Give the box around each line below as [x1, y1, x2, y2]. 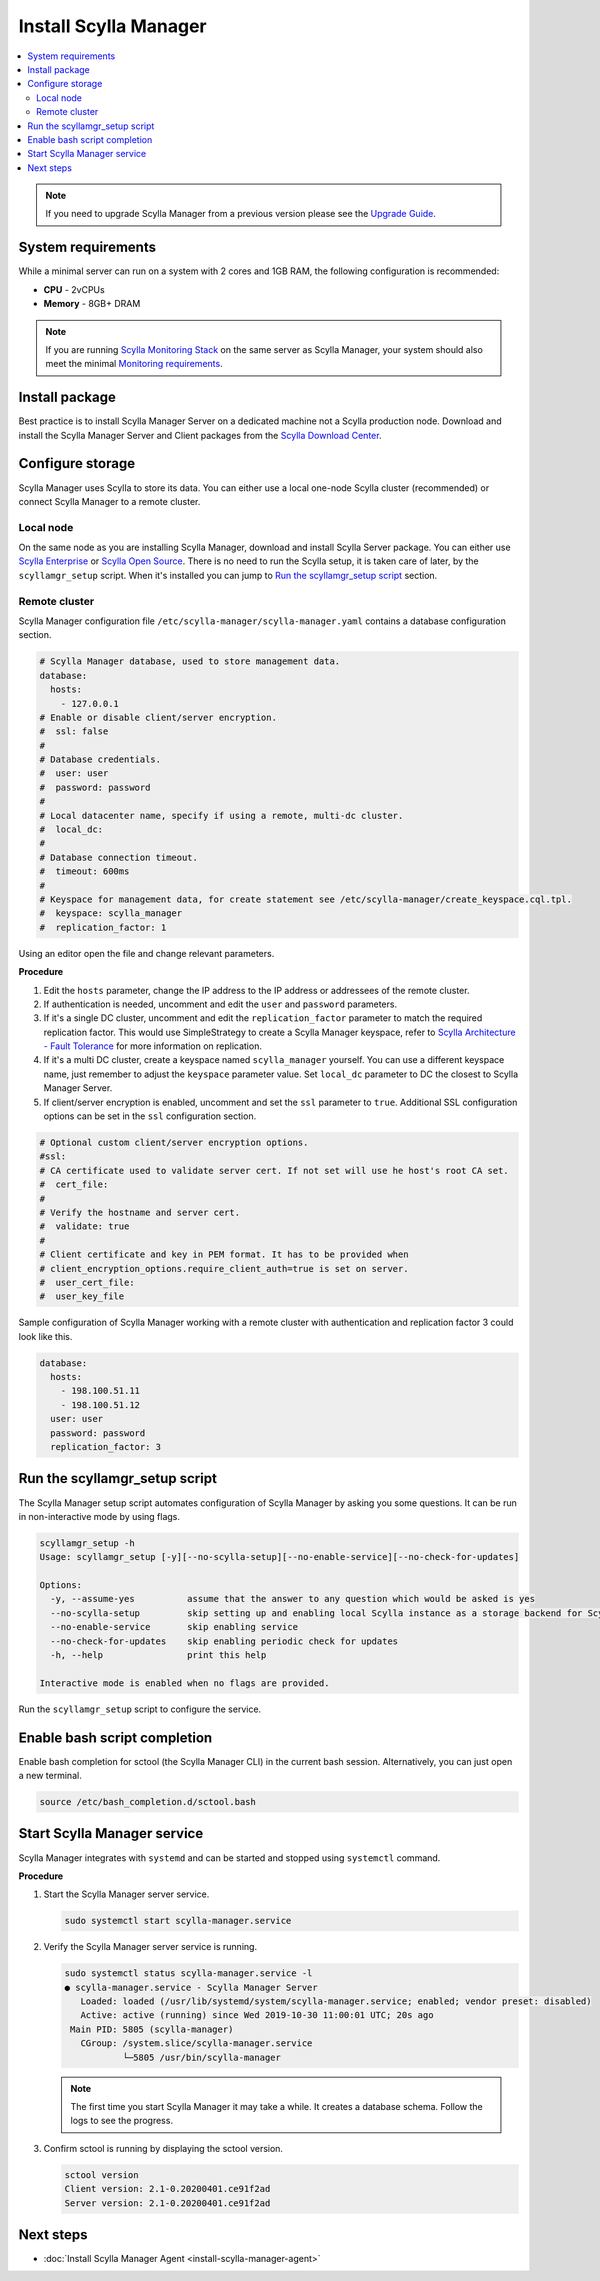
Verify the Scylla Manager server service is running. [43, 1941, 258, 1953]
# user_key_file [39, 1291, 125, 1302]
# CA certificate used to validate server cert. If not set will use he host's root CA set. [39, 1165, 509, 1176]
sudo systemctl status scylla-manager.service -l [64, 1968, 313, 1979]
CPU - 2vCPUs [43, 283, 105, 295]
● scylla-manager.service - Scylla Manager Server [64, 1981, 319, 1993]
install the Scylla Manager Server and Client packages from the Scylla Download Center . [18, 429, 382, 441]
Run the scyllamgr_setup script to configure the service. [18, 1703, 262, 1715]
